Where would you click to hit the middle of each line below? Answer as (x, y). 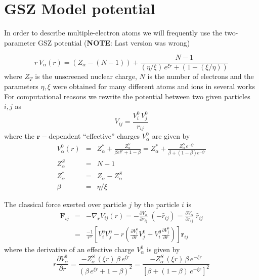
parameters (21, 86)
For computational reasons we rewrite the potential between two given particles (127, 96)
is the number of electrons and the (201, 76)
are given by (171, 136)
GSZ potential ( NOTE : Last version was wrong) (114, 42)
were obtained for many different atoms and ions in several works (154, 86)
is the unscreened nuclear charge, (86, 76)
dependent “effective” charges (94, 136)
